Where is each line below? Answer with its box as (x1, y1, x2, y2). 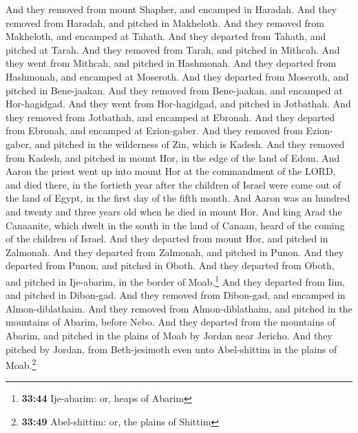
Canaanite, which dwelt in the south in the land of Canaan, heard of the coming (6, 218, 345, 232)
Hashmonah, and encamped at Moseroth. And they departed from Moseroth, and (6, 69, 349, 83)
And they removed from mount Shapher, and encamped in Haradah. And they (6, 2, 337, 16)
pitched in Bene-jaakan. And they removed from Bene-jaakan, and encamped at (6, 83, 343, 97)
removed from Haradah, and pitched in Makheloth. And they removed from (6, 15, 325, 30)
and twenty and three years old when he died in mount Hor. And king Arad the (6, 204, 342, 218)
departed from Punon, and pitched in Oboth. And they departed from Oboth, (6, 258, 335, 273)
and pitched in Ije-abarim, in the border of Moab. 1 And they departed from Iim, (6, 272, 345, 288)
